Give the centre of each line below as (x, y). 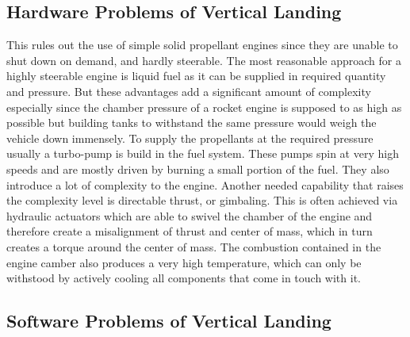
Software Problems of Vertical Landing (169, 321)
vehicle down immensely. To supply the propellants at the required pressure (190, 138)
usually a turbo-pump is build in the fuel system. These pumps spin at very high (203, 153)
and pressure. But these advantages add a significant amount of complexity (189, 91)
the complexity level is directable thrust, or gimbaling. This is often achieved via (202, 200)
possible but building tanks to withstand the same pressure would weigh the (192, 123)
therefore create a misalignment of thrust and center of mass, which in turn (190, 231)
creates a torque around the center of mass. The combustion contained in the (194, 246)
